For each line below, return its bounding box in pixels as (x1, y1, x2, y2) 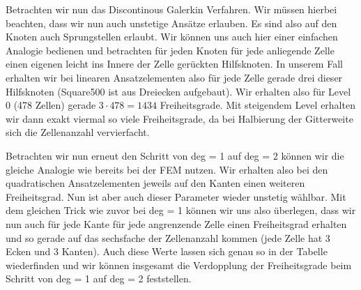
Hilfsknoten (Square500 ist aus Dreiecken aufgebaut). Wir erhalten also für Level (6, 84, 351, 98)
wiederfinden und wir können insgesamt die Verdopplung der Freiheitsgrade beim (6, 257, 352, 272)
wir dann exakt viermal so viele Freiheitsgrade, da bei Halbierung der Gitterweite (6, 111, 353, 125)
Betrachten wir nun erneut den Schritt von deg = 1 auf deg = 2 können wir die (6, 148, 344, 162)
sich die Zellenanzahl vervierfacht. (6, 125, 150, 139)
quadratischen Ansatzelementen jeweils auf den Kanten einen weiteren (6, 176, 305, 190)
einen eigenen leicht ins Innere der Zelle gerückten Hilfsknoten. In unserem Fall (6, 56, 343, 71)
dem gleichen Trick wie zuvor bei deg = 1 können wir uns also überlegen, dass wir (6, 203, 356, 217)
